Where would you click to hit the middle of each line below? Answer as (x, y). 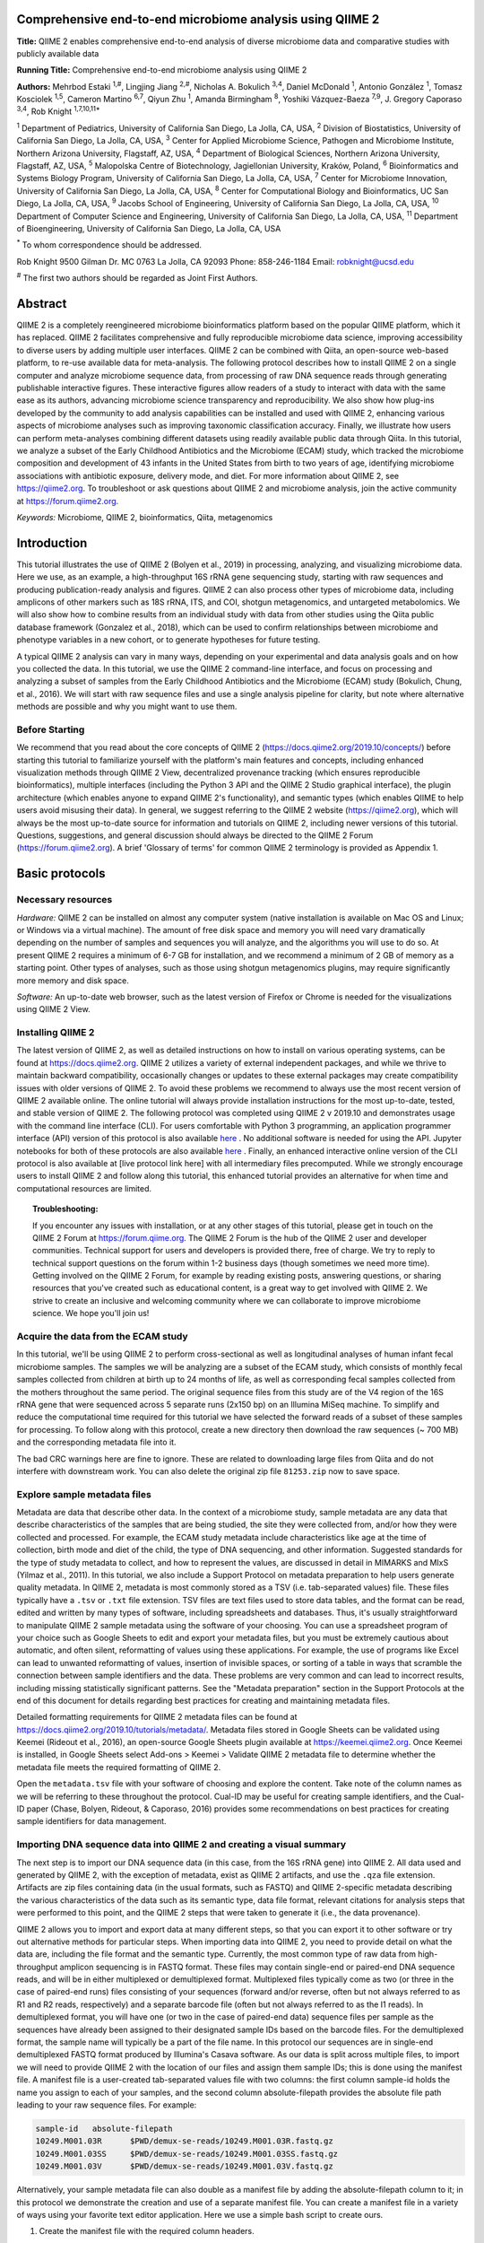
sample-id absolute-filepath (104, 2128)
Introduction (52, 543)
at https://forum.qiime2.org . (68, 501)
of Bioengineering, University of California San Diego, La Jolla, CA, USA (149, 228)
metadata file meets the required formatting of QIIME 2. (119, 1767)
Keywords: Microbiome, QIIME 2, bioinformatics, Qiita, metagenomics (145, 517)
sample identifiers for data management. (91, 1821)
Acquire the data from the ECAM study (102, 1336)
